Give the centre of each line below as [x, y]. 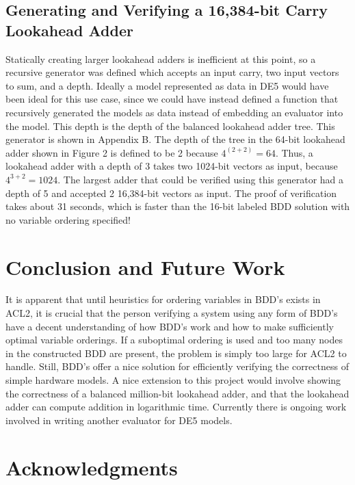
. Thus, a [294, 152]
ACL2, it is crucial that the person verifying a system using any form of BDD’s [172, 313]
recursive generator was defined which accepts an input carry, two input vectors [172, 72]
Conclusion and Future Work [145, 266]
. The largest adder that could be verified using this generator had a [201, 179]
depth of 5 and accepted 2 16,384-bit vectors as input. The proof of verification [171, 193]
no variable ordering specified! [68, 219]
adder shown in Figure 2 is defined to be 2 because [112, 152]
